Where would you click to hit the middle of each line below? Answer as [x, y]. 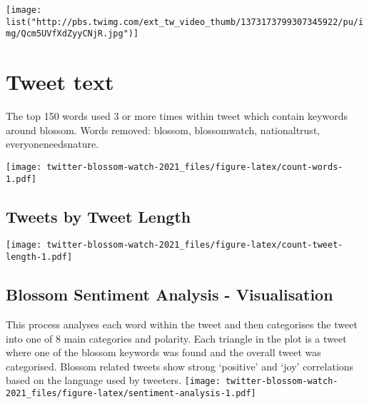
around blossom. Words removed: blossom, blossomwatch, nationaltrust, [163, 130]
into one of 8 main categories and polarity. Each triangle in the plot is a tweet [176, 338]
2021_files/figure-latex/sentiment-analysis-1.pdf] [131, 393]
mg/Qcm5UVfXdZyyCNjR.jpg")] [72, 34]
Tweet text [60, 82]
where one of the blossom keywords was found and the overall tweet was [163, 352]
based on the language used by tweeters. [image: [113, 380]
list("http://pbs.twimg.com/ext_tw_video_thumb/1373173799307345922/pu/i [185, 22]
